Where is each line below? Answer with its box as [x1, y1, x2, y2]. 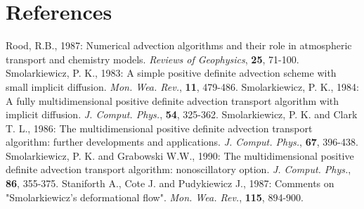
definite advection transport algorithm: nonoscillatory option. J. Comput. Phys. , [6, 162, 351, 177]
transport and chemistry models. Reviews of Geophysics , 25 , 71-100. [6, 51, 299, 66]
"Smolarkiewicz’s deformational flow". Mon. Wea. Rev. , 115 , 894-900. [6, 189, 304, 204]
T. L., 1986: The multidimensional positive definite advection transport [6, 120, 313, 135]
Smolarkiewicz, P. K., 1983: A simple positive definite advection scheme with [6, 65, 337, 80]
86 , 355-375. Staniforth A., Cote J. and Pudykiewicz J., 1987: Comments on [6, 176, 334, 191]
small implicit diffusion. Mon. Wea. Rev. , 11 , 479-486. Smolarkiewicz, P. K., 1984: [6, 79, 359, 94]
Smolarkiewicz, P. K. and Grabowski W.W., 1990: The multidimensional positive [6, 148, 354, 163]
